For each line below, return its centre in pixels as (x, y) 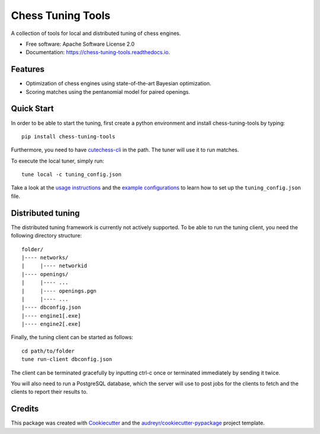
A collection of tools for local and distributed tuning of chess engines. (96, 33)
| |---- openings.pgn (59, 291)
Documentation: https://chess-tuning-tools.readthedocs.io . (98, 52)
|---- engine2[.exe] (51, 324)
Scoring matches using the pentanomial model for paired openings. (108, 91)
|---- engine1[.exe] (51, 316)
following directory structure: (47, 236)
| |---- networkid (55, 266)
